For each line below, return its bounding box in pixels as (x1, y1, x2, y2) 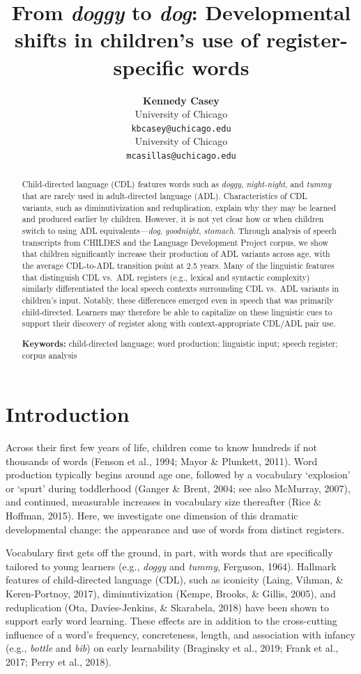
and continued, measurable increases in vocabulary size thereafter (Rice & (6, 494, 321, 509)
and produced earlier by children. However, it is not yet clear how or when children (22, 213, 324, 225)
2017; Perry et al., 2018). (6, 654, 112, 668)
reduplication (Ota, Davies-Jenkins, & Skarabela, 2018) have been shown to (6, 599, 329, 614)
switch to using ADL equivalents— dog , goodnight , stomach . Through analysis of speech (22, 225, 337, 237)
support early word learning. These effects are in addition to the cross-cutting (6, 613, 337, 628)
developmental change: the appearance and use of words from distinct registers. (6, 522, 344, 536)
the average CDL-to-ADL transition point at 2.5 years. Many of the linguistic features (22, 259, 335, 271)
